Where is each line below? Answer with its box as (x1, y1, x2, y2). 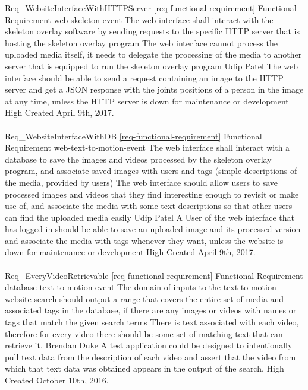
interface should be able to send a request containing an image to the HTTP (5, 71, 284, 84)
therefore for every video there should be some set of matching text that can (5, 327, 283, 340)
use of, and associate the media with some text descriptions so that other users (5, 199, 293, 212)
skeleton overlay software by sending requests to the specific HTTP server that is (5, 25, 300, 37)
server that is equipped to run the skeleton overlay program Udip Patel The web (5, 59, 298, 72)
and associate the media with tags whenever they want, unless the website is (5, 234, 284, 246)
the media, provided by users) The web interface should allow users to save (5, 176, 278, 188)
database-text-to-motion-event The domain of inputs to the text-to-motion (5, 281, 276, 293)
